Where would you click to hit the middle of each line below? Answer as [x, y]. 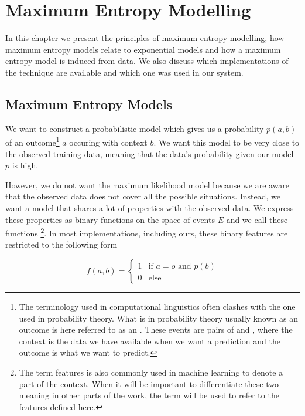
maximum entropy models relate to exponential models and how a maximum [143, 49]
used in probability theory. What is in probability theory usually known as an [158, 318]
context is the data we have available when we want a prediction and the [150, 341]
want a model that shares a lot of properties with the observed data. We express [150, 207]
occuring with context [108, 142]
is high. [25, 165]
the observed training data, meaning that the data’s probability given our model [150, 153]
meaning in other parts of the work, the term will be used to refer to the [149, 395]
